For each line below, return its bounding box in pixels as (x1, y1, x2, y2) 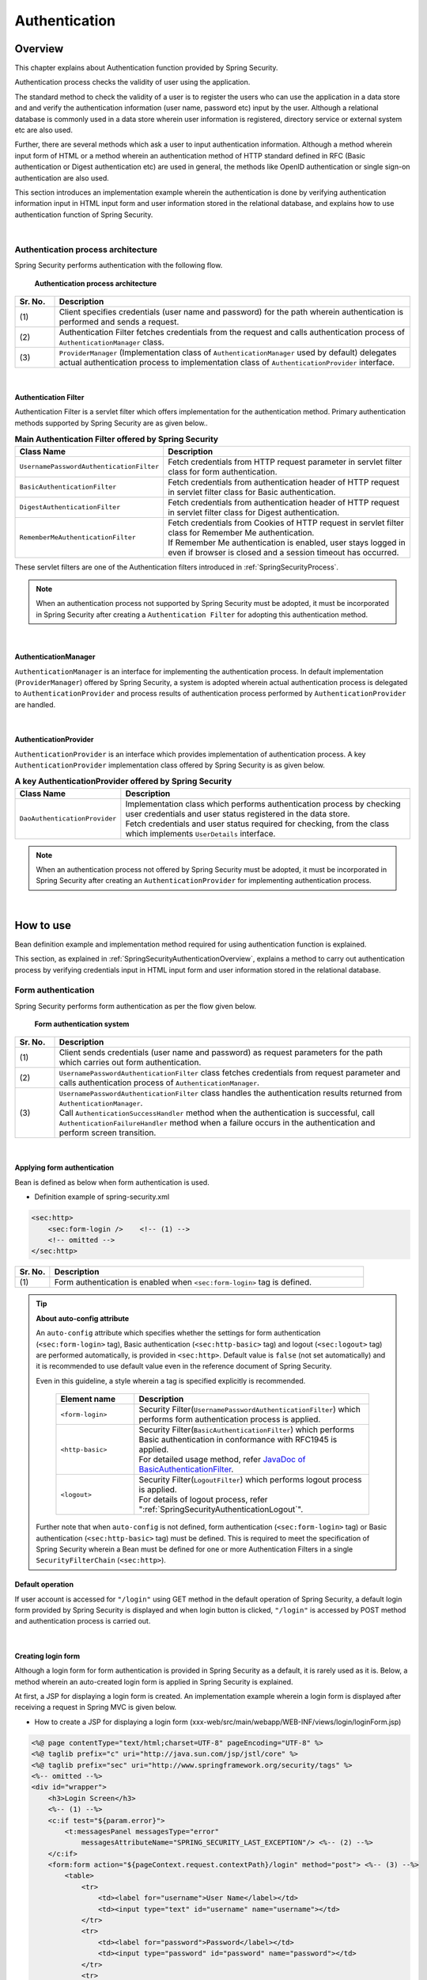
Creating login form (14, 1651, 81, 1661)
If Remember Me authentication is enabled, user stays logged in (167, 537, 406, 548)
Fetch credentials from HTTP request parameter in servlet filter (167, 456, 402, 467)
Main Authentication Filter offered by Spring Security (14, 434, 219, 445)
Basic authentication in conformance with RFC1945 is (138, 1434, 338, 1445)
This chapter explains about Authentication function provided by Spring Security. (14, 63, 278, 73)
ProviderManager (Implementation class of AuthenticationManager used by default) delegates (59, 347, 397, 358)
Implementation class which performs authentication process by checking (125, 798, 401, 809)
